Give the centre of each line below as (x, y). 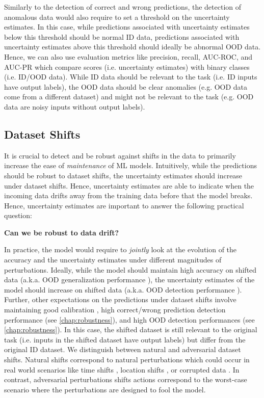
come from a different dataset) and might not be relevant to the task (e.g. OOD (129, 97)
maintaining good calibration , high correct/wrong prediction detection (115, 310)
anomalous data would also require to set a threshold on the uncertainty (117, 17)
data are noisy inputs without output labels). (75, 106)
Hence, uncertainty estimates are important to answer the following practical (124, 205)
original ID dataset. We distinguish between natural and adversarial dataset (123, 349)
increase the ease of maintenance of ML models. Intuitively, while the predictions (130, 165)
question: (18, 215)
